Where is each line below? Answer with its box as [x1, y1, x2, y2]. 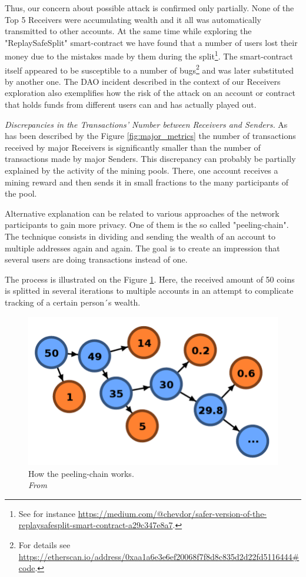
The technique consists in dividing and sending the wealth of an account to [5, 230, 275, 242]
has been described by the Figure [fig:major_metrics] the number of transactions [5, 130, 296, 142]
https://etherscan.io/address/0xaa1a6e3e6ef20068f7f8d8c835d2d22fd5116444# [18, 550, 300, 562]
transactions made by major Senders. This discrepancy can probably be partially [5, 152, 296, 165]
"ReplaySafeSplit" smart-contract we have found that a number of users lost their [5, 36, 298, 48]
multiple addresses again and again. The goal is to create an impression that [5, 241, 280, 254]
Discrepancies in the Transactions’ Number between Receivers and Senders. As [5, 118, 288, 130]
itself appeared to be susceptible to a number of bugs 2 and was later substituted [5, 62, 294, 76]
